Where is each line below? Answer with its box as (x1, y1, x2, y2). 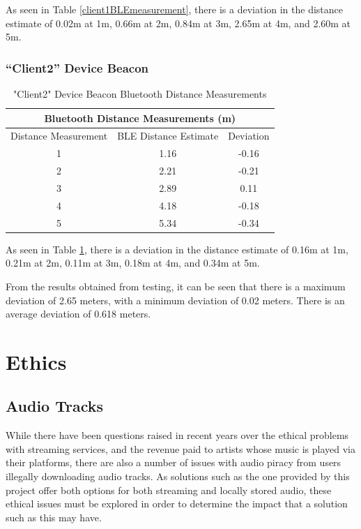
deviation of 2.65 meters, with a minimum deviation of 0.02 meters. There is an (6, 292, 345, 307)
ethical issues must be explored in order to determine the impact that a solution (6, 496, 348, 511)
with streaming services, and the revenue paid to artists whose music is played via (6, 441, 355, 456)
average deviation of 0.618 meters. (6, 306, 151, 321)
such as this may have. (6, 509, 102, 524)
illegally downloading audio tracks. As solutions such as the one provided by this (6, 469, 350, 484)
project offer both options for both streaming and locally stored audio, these (6, 482, 332, 497)
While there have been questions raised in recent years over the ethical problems (6, 428, 349, 442)
